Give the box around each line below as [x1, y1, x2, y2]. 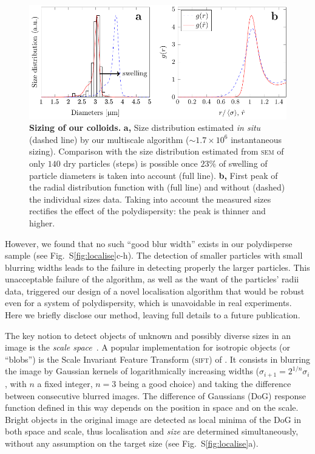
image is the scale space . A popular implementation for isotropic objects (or [5, 341, 290, 354]
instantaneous [231, 133, 282, 145]
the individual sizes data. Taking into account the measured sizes [29, 192, 271, 205]
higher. [29, 216, 55, 229]
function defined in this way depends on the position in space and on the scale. [5, 401, 299, 414]
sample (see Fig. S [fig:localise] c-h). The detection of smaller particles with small [5, 249, 303, 262]
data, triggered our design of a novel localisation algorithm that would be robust [5, 284, 305, 297]
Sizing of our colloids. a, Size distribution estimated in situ [29, 121, 261, 134]
